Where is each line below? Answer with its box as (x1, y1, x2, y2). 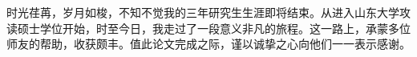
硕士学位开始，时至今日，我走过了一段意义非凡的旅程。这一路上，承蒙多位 (17, 19, 411, 36)
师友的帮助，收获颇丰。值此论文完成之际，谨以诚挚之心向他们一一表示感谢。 (6, 35, 411, 52)
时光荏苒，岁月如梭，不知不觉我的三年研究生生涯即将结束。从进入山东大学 (6, 4, 399, 20)
